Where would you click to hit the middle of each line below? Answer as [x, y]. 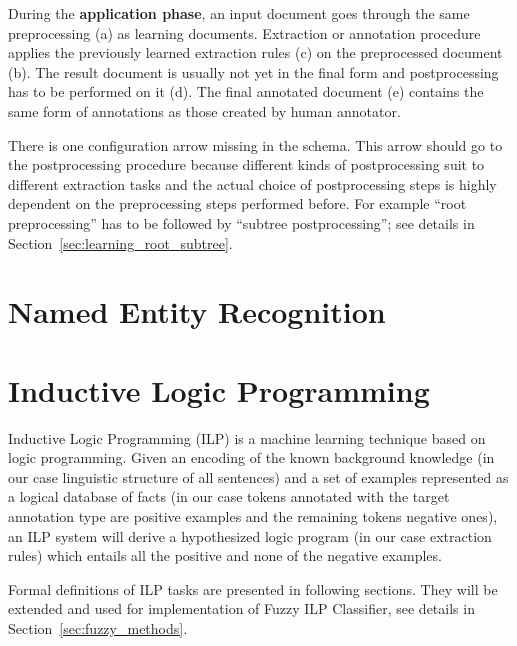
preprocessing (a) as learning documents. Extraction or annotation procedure [244, 32]
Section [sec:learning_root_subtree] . [120, 242]
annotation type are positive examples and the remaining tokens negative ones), [253, 516]
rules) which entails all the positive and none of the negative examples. [225, 555]
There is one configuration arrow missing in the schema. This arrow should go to [255, 144]
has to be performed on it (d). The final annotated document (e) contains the [246, 91]
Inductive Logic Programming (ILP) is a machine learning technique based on [247, 437]
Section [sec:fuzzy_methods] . [98, 627]
